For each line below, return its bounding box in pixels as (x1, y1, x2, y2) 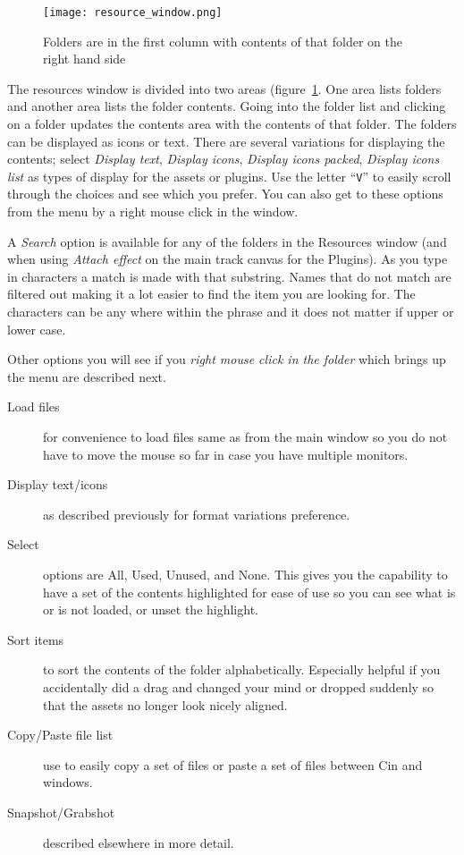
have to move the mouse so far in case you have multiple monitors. (43, 444, 409, 463)
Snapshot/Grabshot (7, 802, 115, 821)
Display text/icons (7, 475, 108, 494)
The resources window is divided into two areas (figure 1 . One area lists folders (7, 79, 442, 97)
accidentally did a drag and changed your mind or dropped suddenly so (43, 677, 434, 696)
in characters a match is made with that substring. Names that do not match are (7, 267, 451, 285)
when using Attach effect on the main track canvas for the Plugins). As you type (7, 250, 448, 268)
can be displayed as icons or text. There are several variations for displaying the (7, 131, 445, 150)
